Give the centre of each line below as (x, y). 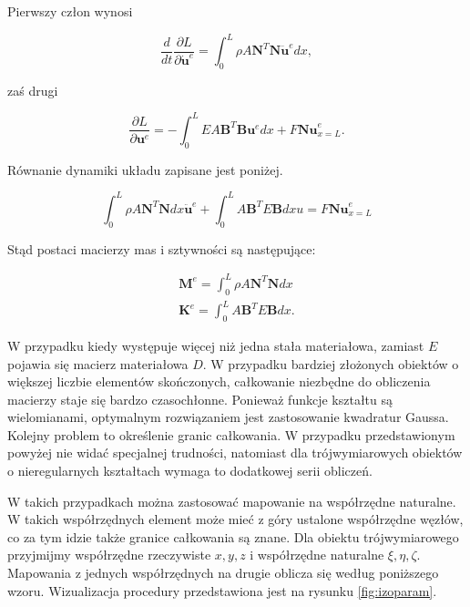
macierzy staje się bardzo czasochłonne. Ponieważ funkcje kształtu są (200, 399)
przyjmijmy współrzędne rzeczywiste (109, 555)
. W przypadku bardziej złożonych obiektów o (331, 363)
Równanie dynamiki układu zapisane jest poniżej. (145, 169)
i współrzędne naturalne (317, 555)
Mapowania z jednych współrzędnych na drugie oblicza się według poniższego (223, 573)
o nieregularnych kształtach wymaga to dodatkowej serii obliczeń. (190, 471)
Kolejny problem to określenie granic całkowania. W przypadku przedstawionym (231, 434)
